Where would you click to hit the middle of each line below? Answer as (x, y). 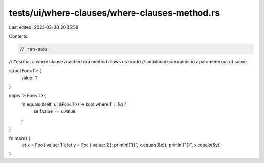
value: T (29, 78)
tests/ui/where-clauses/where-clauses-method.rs (114, 13)
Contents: (19, 36)
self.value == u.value (55, 111)
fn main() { (20, 138)
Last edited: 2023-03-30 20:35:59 (44, 27)
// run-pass (34, 49)
